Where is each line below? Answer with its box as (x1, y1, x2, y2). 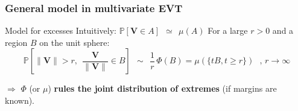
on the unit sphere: (39, 36, 110, 48)
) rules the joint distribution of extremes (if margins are (48, 82, 277, 95)
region (5, 36, 28, 48)
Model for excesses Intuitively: (5, 24, 116, 37)
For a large (208, 24, 248, 37)
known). (5, 94, 35, 106)
